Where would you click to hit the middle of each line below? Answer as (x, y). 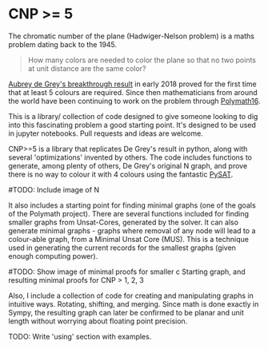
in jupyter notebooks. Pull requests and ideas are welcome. (106, 133)
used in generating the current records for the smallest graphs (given (122, 248)
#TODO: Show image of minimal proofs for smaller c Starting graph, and (127, 272)
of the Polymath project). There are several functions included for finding (129, 213)
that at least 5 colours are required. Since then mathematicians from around (133, 92)
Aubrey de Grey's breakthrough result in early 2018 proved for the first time (133, 84)
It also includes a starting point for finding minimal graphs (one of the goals (132, 205)
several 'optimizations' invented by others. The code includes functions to (130, 157)
